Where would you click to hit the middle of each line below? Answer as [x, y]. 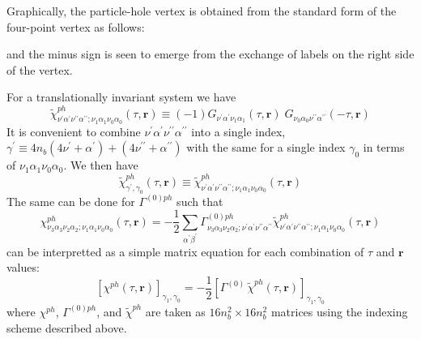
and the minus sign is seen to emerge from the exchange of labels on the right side [210, 54]
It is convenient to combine [74, 131]
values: [23, 267]
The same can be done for [71, 201]
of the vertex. [40, 69]
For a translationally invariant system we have [121, 97]
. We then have [101, 165]
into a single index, [238, 131]
